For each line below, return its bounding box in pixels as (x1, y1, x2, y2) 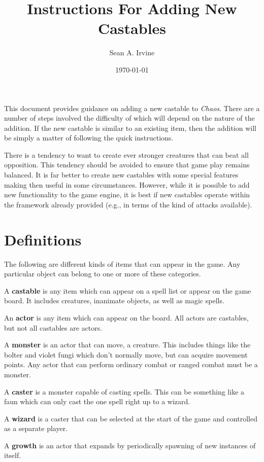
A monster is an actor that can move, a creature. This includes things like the (4, 339, 251, 350)
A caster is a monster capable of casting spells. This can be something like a (4, 386, 245, 397)
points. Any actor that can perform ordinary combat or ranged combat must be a (4, 359, 258, 370)
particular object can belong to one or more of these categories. (4, 268, 201, 279)
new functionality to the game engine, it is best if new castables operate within (4, 189, 250, 200)
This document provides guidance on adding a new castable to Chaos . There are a (4, 102, 260, 113)
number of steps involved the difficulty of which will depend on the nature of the (4, 113, 255, 123)
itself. (4, 450, 21, 460)
